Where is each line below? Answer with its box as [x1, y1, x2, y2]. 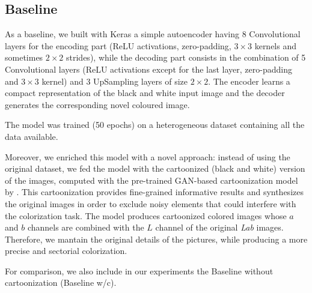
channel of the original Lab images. [155, 221, 284, 234]
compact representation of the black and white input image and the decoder [5, 86, 285, 99]
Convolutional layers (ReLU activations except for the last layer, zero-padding [5, 62, 292, 75]
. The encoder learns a [208, 74, 290, 87]
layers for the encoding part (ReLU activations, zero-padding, [5, 39, 231, 52]
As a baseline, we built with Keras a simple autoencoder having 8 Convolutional [5, 28, 301, 40]
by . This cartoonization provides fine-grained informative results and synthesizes [5, 186, 304, 198]
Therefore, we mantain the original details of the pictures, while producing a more [5, 232, 308, 245]
